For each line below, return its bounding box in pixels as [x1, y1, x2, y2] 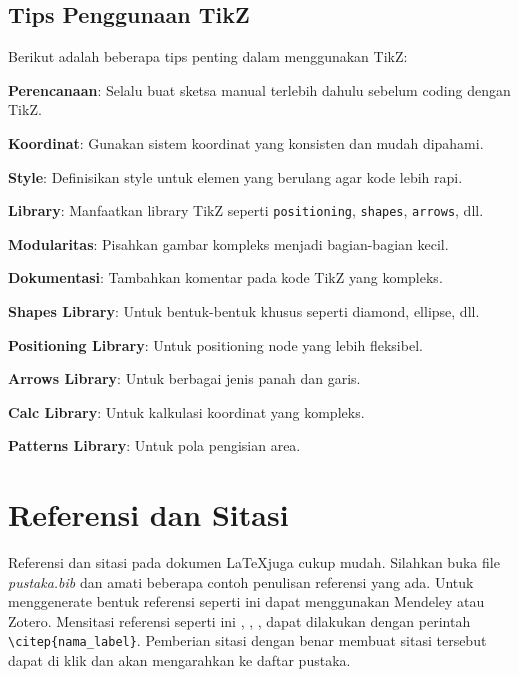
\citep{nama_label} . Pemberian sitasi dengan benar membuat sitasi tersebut [8, 630, 487, 651]
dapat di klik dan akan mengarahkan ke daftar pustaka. [8, 650, 351, 671]
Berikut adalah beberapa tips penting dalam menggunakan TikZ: [8, 46, 408, 67]
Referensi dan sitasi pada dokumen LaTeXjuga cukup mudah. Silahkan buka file [8, 552, 500, 573]
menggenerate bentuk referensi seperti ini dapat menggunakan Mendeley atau [8, 591, 485, 612]
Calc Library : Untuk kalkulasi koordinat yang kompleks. [8, 401, 365, 422]
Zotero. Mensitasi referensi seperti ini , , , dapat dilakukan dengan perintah [8, 610, 471, 631]
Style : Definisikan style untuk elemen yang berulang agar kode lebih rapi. [8, 166, 463, 187]
